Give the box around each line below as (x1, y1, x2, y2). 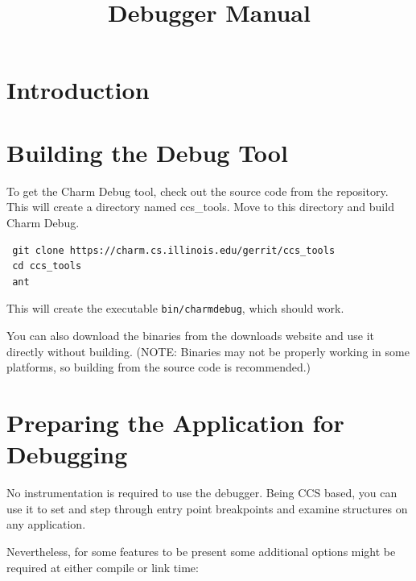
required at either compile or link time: (6, 558, 199, 575)
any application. (6, 516, 86, 533)
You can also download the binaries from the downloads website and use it (6, 327, 375, 344)
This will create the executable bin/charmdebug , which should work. (6, 300, 344, 317)
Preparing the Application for (6, 406, 344, 439)
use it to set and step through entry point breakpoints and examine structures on (6, 500, 408, 517)
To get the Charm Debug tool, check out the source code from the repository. (6, 182, 389, 199)
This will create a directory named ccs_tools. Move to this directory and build (6, 198, 394, 215)
